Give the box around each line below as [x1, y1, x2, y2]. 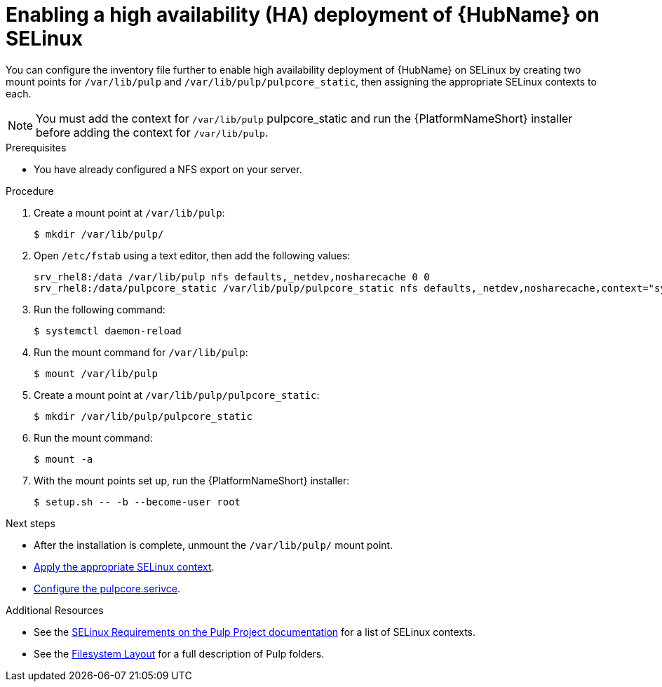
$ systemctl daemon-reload [34, 325, 182, 336]
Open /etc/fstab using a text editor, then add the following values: [34, 249, 351, 261]
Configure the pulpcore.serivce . [34, 582, 181, 594]
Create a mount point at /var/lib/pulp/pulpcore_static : [34, 388, 320, 401]
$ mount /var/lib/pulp [34, 367, 158, 379]
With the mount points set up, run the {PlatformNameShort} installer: [34, 474, 350, 487]
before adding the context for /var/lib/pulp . [36, 125, 269, 140]
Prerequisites [6, 141, 67, 154]
